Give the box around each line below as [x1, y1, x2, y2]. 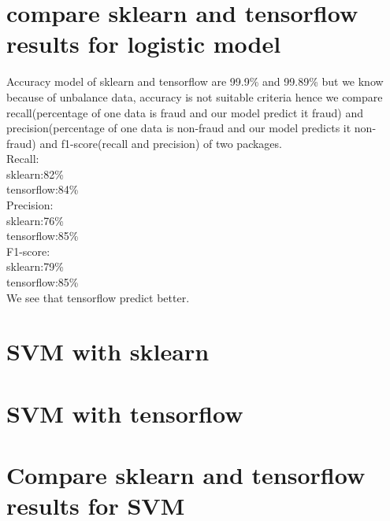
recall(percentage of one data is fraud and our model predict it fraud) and [6, 104, 364, 120]
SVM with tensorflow [6, 397, 243, 429]
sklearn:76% [6, 212, 64, 228]
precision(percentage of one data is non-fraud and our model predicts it [6, 120, 351, 136]
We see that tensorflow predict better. [6, 289, 190, 305]
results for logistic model [6, 28, 281, 60]
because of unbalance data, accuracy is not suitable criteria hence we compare [6, 88, 383, 105]
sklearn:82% [6, 165, 64, 182]
